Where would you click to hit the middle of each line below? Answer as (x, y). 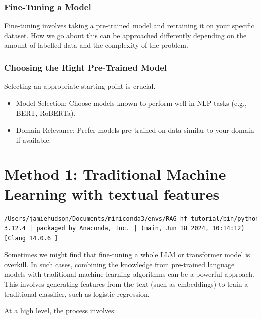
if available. (33, 139)
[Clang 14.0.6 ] (31, 238)
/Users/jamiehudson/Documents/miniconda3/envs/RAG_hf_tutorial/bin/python (132, 218)
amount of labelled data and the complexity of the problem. (96, 45)
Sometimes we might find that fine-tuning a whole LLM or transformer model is (127, 254)
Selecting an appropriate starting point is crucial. (80, 86)
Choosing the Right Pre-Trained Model (86, 67)
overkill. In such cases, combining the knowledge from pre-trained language (119, 264)
